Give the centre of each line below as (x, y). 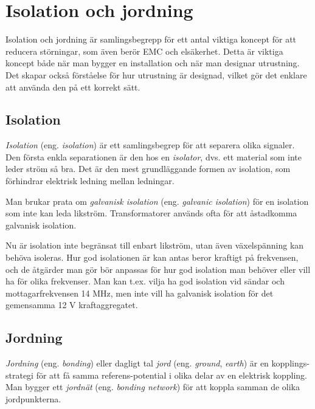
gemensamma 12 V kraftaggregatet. (72, 305)
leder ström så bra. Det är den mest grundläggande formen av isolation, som (148, 169)
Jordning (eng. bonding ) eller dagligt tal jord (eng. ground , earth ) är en (137, 363)
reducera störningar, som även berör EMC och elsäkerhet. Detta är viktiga (144, 51)
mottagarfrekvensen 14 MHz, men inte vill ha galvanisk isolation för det (140, 293)
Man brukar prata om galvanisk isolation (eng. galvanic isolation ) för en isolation (157, 201)
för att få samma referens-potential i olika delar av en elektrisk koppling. (171, 375)
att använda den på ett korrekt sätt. (73, 87)
